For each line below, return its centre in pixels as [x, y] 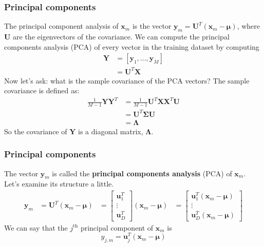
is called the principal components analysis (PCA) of [142, 173]
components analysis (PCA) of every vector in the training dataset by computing [132, 46]
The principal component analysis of [61, 26]
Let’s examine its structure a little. [59, 184]
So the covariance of [36, 131]
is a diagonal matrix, [111, 131]
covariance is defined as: [42, 90]
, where [249, 26]
